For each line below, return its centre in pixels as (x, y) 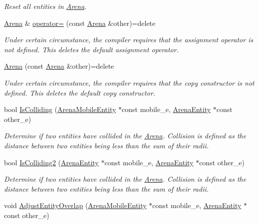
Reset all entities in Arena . (45, 6)
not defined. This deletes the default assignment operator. (91, 49)
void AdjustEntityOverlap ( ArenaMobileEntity (75, 205)
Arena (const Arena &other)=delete (59, 66)
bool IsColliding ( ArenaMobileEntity (60, 109)
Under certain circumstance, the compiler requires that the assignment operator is (129, 40)
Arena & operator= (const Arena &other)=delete (80, 23)
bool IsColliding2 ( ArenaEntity (51, 162)
